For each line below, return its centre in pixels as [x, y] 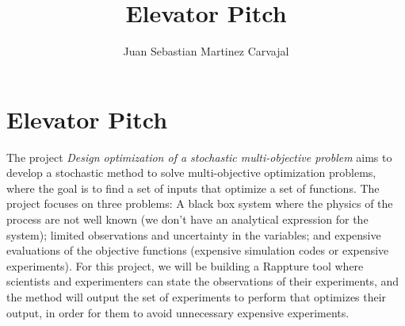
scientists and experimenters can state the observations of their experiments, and [203, 281]
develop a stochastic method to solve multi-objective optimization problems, [191, 173]
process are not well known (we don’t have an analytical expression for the [187, 219]
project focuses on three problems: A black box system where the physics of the [200, 203]
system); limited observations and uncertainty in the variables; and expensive [194, 234]
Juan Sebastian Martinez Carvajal [206, 51]
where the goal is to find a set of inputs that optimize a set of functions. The [193, 188]
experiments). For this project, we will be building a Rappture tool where [185, 265]
